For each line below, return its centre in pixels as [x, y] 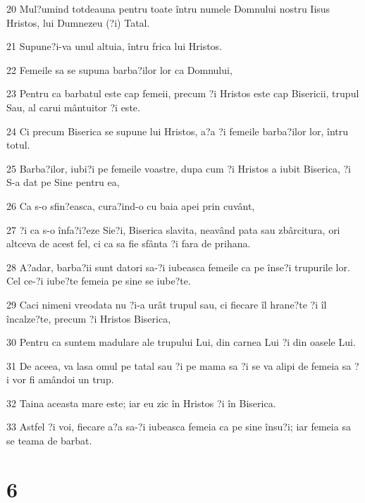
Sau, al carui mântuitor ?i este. [73, 107]
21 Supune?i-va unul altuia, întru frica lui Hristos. [114, 46]
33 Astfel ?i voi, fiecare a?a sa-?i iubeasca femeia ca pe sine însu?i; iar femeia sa [179, 427]
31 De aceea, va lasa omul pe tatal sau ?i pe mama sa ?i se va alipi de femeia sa [179, 365]
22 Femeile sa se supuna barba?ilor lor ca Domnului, [119, 69]
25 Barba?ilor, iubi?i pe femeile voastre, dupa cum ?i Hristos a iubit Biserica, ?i [179, 168]
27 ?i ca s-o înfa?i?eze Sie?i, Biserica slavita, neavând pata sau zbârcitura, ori [173, 229]
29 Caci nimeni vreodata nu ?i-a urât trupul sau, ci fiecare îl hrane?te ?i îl [167, 304]
